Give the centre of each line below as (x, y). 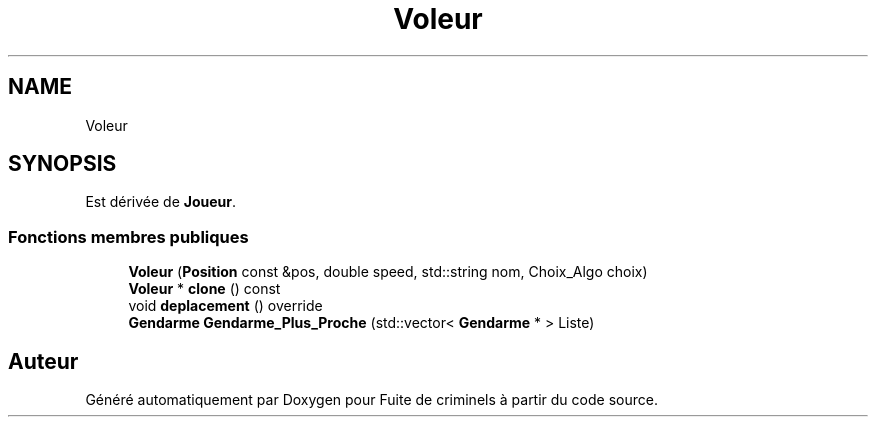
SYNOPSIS (62, 164)
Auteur (43, 361)
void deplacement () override (225, 306)
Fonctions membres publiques (128, 236)
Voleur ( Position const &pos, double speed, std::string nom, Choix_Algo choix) (388, 272)
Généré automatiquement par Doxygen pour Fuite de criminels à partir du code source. (371, 400)
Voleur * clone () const (204, 289)
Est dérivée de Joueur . (161, 202)
